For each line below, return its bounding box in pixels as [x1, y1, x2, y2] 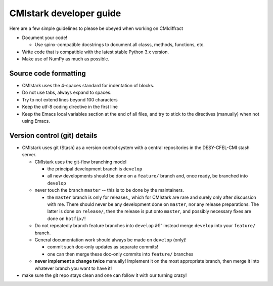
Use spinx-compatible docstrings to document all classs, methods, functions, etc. [34, 42, 205, 48]
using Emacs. [22, 118, 50, 124]
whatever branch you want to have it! [34, 265, 112, 271]
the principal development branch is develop [47, 166, 143, 172]
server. [22, 152, 37, 158]
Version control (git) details [9, 131, 98, 139]
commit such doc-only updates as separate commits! [47, 244, 159, 250]
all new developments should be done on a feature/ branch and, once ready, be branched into [47, 173, 248, 179]
